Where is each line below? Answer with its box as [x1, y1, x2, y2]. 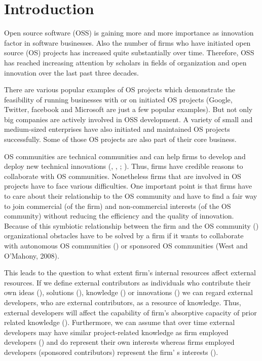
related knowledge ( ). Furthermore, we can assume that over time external [4, 317, 235, 328]
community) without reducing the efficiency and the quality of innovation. [4, 210, 234, 221]
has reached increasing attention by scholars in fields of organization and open [4, 57, 247, 67]
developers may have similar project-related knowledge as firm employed [4, 327, 229, 337]
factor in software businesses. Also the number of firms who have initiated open [4, 37, 251, 48]
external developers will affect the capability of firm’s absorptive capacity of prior [4, 307, 257, 317]
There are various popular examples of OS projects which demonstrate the [4, 84, 235, 95]
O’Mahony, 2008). [4, 250, 59, 261]
